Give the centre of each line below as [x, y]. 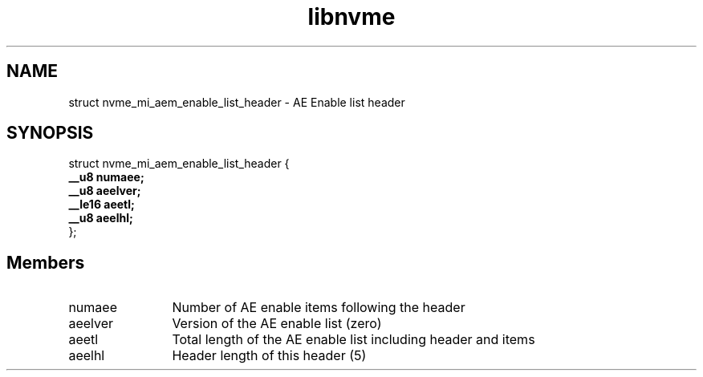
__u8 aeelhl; [101, 218]
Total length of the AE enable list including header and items [354, 340]
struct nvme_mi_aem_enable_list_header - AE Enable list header [237, 102]
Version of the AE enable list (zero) [277, 324]
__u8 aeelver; [105, 191]
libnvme [351, 17]
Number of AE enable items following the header [319, 308]
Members [46, 262]
